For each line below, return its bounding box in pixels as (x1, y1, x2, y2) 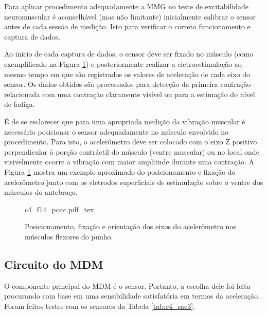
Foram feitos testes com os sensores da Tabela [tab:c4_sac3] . (4, 300, 195, 311)
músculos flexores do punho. (25, 231, 113, 242)
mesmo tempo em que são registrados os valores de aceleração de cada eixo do (4, 68, 251, 79)
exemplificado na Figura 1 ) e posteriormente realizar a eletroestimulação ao (4, 58, 242, 69)
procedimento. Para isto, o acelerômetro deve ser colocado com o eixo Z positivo (4, 136, 257, 147)
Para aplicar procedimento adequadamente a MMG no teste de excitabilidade (4, 1, 248, 11)
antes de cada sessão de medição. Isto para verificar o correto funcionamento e (4, 21, 251, 32)
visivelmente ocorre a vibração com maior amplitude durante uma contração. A (4, 156, 255, 167)
